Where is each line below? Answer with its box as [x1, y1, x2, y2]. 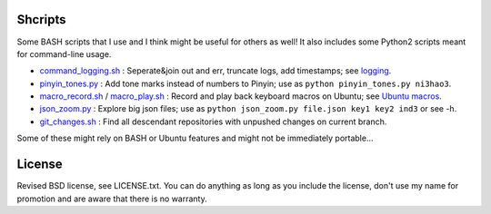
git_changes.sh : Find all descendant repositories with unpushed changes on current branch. [39, 116, 387, 127]
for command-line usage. [16, 48, 112, 59]
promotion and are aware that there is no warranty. [16, 193, 208, 204]
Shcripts [16, 12, 67, 27]
